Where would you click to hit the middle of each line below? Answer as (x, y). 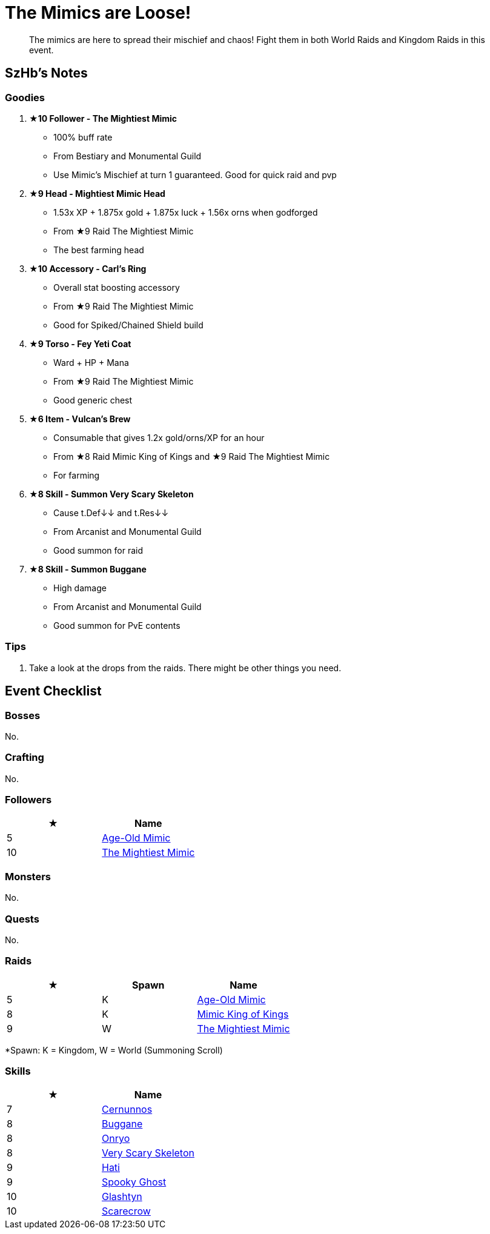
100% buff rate (83, 137)
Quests (22, 919)
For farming (77, 475)
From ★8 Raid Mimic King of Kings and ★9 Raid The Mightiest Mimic (192, 456)
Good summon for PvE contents (117, 625)
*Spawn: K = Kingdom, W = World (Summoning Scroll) (114, 1050)
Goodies (25, 97)
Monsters (28, 876)
